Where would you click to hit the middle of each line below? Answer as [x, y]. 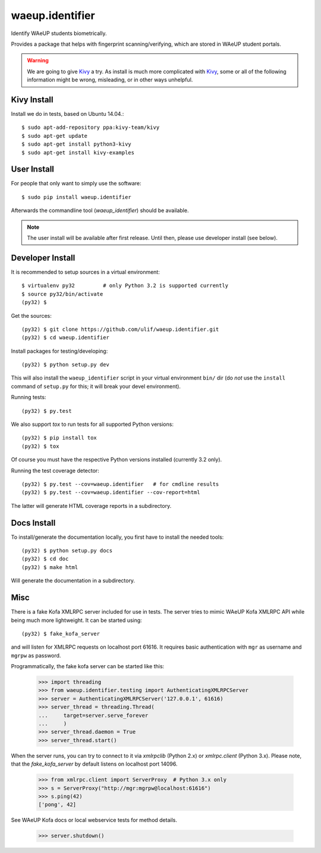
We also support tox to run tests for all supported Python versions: [92, 424]
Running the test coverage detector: [55, 470]
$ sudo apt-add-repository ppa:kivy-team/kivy [91, 127]
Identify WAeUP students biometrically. [59, 33]
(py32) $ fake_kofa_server [61, 634]
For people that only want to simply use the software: [76, 184]
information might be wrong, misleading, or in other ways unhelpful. [110, 80]
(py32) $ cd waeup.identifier [66, 338]
